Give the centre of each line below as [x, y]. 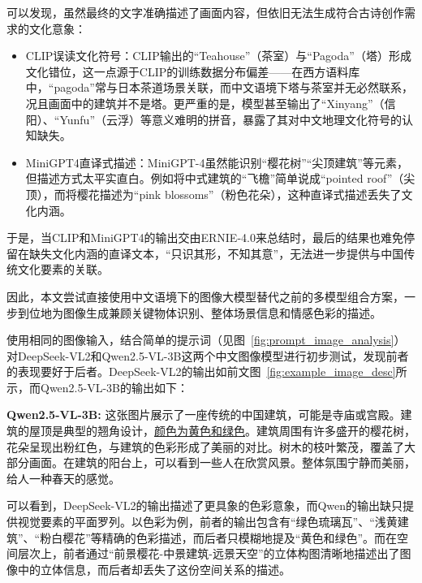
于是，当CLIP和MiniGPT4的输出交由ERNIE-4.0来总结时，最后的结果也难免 [205, 238]
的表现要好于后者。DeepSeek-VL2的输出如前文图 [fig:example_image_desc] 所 [207, 371]
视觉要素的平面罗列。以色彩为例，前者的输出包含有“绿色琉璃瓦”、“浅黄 [207, 522]
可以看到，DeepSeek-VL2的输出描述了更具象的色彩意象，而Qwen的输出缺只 [205, 505]
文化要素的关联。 [63, 269]
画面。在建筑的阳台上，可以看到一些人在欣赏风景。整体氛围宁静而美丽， [222, 462]
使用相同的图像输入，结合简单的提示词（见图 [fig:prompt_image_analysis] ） [206, 340]
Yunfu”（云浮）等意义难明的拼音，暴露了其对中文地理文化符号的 [230, 119]
